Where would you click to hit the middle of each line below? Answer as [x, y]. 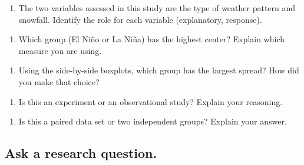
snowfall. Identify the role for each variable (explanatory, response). [140, 19]
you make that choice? [59, 81]
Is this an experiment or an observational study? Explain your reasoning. [151, 101]
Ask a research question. [81, 153]
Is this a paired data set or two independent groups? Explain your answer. [153, 121]
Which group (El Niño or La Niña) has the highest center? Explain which [152, 39]
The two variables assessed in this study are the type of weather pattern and [157, 8]
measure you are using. [60, 50]
